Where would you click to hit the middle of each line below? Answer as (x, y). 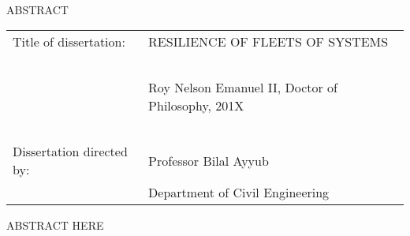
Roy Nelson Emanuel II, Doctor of (243, 88)
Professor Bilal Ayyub (209, 160)
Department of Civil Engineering (239, 193)
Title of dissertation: (69, 42)
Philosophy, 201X (196, 106)
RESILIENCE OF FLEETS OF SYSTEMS (268, 42)
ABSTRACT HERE (55, 225)
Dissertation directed (70, 152)
